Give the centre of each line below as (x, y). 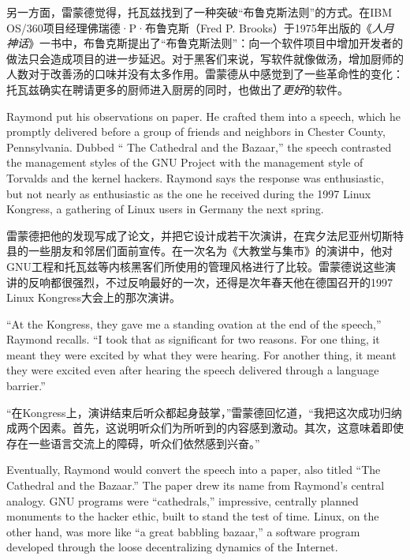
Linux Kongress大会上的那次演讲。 (93, 297)
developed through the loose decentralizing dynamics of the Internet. (172, 547)
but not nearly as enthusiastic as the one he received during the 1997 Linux (189, 193)
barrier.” (26, 386)
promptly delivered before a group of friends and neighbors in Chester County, (196, 132)
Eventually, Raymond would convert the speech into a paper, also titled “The (194, 470)
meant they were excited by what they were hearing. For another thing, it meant (201, 354)
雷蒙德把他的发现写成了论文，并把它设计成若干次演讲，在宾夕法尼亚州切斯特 (205, 235)
